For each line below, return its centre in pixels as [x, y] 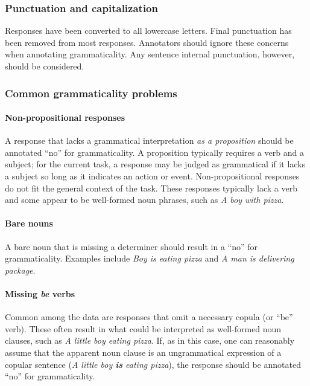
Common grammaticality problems [91, 93]
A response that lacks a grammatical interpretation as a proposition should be [149, 140]
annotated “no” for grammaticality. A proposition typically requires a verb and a [154, 152]
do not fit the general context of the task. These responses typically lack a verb [151, 188]
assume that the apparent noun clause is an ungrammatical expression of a [143, 352]
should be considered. [45, 66]
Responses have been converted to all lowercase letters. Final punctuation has [148, 31]
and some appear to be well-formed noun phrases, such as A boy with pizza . [144, 200]
